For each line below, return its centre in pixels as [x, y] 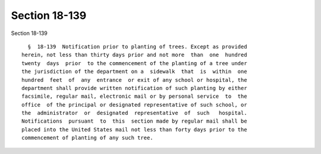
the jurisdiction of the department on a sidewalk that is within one [134, 72]
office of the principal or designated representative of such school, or [134, 105]
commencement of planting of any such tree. [88, 138]
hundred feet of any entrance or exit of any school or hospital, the [134, 80]
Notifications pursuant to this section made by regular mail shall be [134, 121]
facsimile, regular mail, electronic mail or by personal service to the [134, 97]
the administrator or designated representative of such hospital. [134, 113]
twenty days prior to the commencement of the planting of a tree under [134, 63]
